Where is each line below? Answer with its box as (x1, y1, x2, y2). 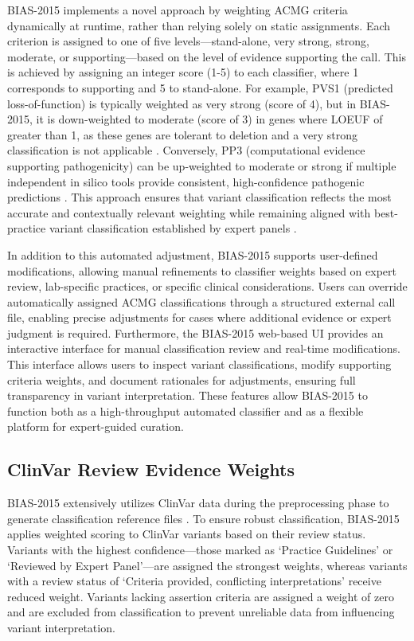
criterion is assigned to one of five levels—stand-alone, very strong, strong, (7, 33, 369, 49)
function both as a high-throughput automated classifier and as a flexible (7, 402, 364, 419)
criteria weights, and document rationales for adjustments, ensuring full (7, 371, 356, 388)
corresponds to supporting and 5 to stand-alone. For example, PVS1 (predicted (7, 79, 393, 96)
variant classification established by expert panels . (49, 220, 297, 236)
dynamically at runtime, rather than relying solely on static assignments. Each (7, 17, 391, 33)
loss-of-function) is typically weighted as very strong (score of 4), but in (7, 95, 357, 111)
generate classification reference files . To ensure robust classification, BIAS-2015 (7, 510, 400, 526)
